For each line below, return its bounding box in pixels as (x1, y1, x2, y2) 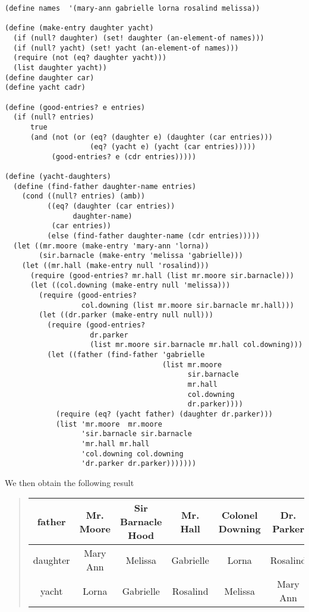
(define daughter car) (5, 73, 94, 82)
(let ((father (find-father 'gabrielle (47, 350, 205, 359)
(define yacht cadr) (5, 83, 86, 92)
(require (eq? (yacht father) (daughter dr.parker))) (55, 409, 273, 418)
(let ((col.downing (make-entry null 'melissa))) (30, 281, 231, 290)
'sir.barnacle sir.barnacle (81, 430, 192, 439)
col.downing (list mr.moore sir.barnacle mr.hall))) (81, 301, 294, 310)
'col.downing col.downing (81, 449, 184, 458)
